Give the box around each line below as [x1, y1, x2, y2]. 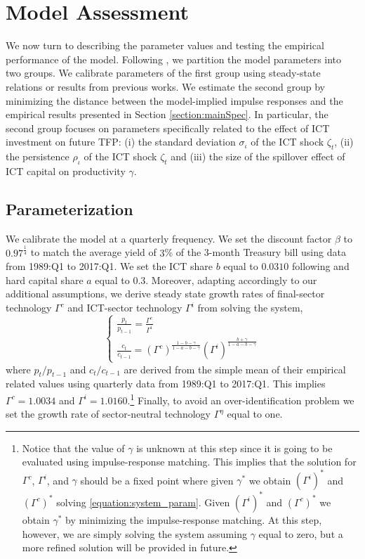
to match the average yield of [30, 245, 157, 259]
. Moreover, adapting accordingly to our [145, 272, 317, 287]
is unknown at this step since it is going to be [136, 440, 333, 455]
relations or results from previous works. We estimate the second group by [6, 79, 326, 94]
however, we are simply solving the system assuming [22, 526, 247, 541]
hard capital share [6, 272, 84, 287]
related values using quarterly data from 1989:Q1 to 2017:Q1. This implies [6, 376, 326, 391]
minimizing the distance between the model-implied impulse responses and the [6, 93, 343, 108]
